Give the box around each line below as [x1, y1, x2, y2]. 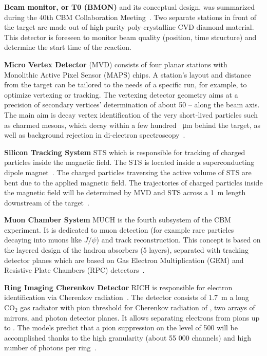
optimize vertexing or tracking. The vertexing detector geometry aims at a [4, 89, 238, 100]
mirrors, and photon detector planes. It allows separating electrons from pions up [4, 312, 260, 323]
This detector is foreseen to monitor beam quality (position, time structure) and [4, 31, 257, 42]
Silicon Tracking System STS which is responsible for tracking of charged [4, 146, 245, 157]
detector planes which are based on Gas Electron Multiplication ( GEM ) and [4, 254, 244, 265]
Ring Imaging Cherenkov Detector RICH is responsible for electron [4, 282, 233, 292]
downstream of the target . [4, 197, 89, 208]
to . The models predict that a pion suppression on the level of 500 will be [4, 322, 238, 333]
